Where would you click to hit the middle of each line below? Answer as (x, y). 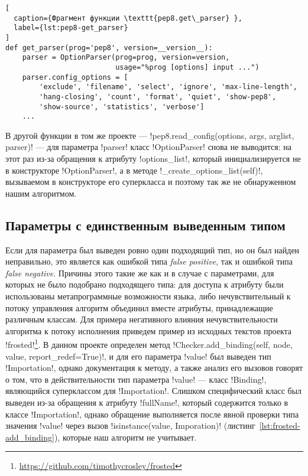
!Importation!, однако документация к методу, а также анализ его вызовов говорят (154, 368)
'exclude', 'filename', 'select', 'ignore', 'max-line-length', (168, 87)
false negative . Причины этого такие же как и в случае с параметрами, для (140, 273)
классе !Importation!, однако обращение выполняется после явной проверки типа (152, 414)
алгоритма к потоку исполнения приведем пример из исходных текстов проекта (149, 330)
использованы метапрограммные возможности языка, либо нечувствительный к (148, 296)
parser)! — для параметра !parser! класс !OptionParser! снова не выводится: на (148, 147)
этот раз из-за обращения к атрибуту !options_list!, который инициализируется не (153, 159)
